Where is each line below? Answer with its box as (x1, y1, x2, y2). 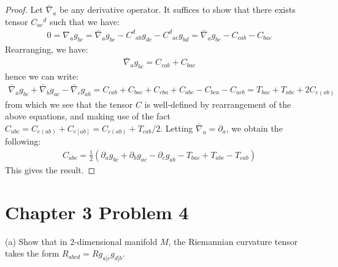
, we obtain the (226, 121, 283, 134)
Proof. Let (5, 3, 43, 15)
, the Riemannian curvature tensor (168, 235, 298, 247)
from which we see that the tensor (5, 97, 133, 110)
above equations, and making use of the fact (5, 110, 171, 122)
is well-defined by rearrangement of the (144, 97, 291, 110)
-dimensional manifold (74, 235, 158, 247)
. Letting (160, 121, 193, 134)
